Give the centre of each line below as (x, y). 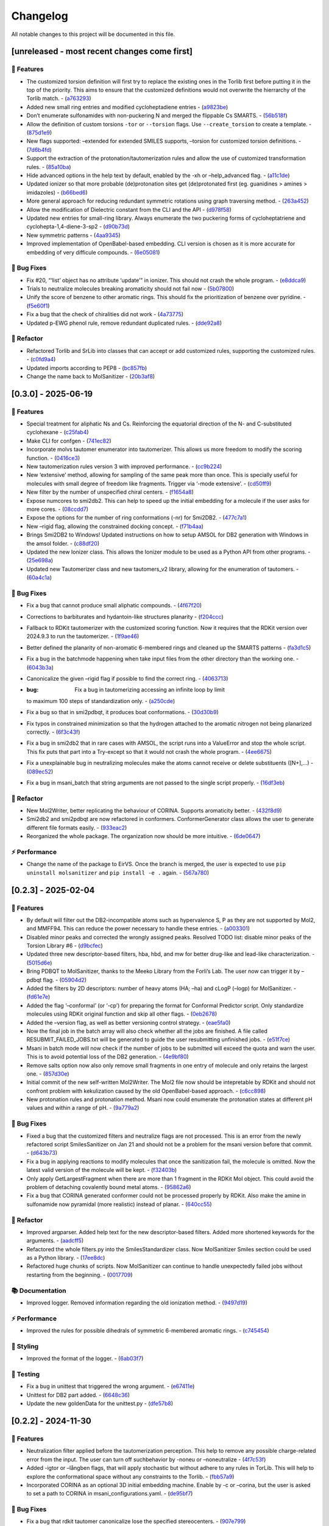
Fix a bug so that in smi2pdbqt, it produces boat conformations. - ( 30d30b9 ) (122, 712)
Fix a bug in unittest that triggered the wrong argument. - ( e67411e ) (111, 1386)
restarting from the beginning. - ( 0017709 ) (80, 1275)
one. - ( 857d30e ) (48, 1074)
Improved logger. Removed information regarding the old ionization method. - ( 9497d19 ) (137, 1303)
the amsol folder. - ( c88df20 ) (63, 543)
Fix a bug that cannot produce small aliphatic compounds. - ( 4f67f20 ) (114, 606)
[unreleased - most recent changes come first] (102, 52)
